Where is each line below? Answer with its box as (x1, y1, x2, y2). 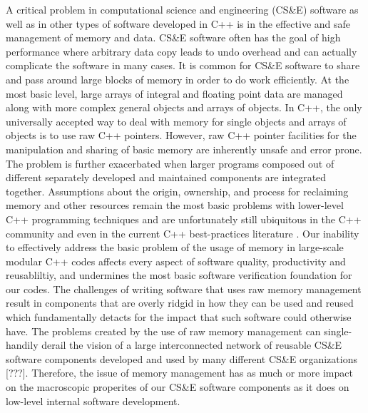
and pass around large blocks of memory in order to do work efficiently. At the (6, 71, 349, 86)
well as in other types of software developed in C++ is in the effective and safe (6, 16, 351, 31)
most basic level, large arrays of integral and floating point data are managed (6, 86, 343, 101)
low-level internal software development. (6, 393, 180, 408)
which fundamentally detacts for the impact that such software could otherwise (6, 310, 352, 325)
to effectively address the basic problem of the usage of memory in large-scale (6, 240, 344, 255)
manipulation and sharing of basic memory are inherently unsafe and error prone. (6, 141, 362, 156)
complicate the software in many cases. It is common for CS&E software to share (6, 58, 360, 73)
